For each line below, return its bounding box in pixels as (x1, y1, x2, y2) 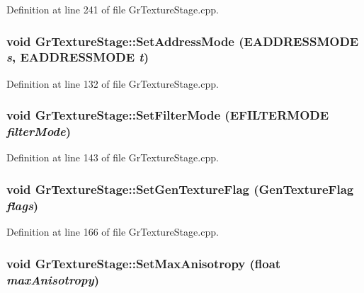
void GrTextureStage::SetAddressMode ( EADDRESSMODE (6, 32, 359, 50)
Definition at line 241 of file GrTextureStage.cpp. (6, 2, 219, 16)
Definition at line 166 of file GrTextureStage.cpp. (6, 224, 219, 239)
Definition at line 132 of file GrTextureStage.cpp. (6, 76, 219, 91)
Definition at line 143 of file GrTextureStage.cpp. (6, 150, 219, 165)
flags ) (6, 196, 39, 214)
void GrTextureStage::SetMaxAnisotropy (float (6, 254, 281, 272)
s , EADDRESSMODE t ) (6, 48, 149, 66)
